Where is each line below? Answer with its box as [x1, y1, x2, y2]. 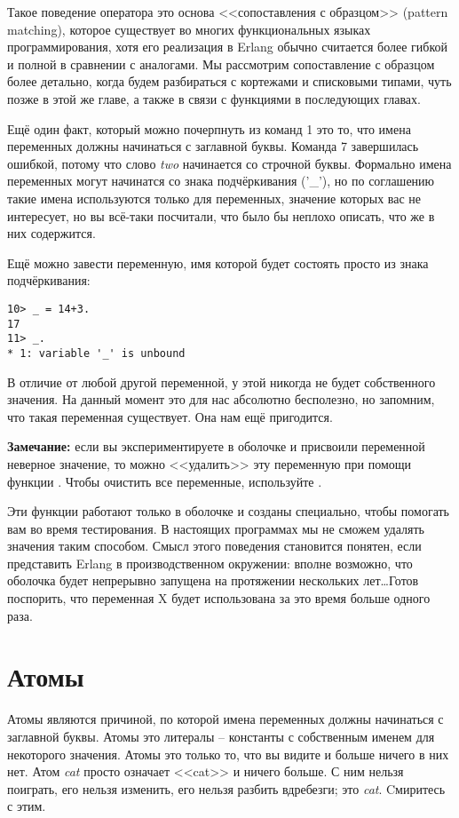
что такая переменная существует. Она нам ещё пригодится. [7, 407, 333, 425]
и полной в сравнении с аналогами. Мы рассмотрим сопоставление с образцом [7, 54, 435, 73]
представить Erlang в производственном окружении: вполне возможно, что [7, 553, 413, 572]
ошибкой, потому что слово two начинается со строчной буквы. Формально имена [7, 154, 452, 172]
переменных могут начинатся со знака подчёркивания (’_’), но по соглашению [7, 171, 435, 190]
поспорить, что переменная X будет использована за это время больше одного [7, 589, 431, 608]
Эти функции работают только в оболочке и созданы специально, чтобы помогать [7, 502, 450, 520]
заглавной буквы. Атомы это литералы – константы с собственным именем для [7, 727, 435, 745]
